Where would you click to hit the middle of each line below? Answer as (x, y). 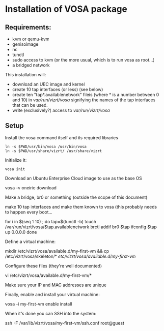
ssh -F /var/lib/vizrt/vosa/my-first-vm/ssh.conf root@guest (65, 323)
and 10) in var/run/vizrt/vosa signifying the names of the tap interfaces (84, 100)
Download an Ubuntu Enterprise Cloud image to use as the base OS (74, 178)
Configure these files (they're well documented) (54, 266)
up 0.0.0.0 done (21, 232)
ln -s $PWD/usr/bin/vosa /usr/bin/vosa (46, 147)
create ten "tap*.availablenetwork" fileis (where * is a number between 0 (85, 95)
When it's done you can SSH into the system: (51, 313)
